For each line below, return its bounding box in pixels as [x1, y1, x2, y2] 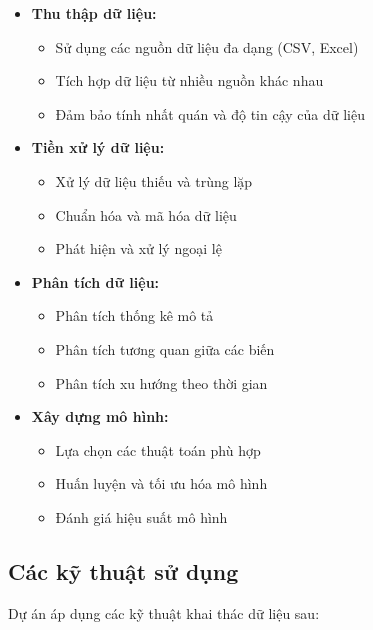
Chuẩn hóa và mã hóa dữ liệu [55, 204, 237, 225]
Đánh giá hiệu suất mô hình [55, 506, 228, 527]
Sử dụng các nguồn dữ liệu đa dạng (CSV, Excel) [55, 36, 359, 57]
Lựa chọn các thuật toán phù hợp [55, 439, 261, 460]
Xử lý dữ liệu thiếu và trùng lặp [55, 170, 253, 191]
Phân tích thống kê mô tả [55, 305, 214, 326]
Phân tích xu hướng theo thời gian [55, 372, 268, 393]
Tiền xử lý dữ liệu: [31, 137, 165, 158]
